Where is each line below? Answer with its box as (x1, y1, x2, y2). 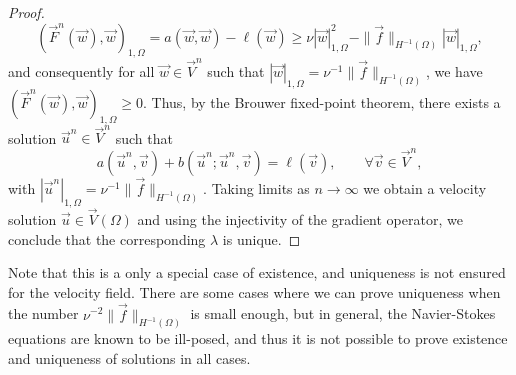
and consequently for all (8, 61, 155, 82)
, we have (425, 61, 483, 82)
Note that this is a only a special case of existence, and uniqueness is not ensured (8, 262, 506, 283)
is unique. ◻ (222, 228, 301, 249)
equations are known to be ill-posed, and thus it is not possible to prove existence (8, 328, 508, 349)
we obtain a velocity (363, 177, 487, 198)
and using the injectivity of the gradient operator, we (137, 208, 463, 229)
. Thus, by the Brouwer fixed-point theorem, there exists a (143, 91, 501, 112)
